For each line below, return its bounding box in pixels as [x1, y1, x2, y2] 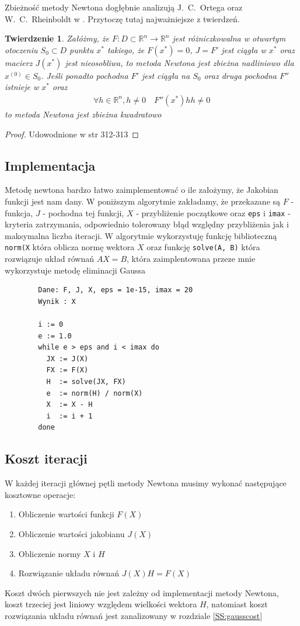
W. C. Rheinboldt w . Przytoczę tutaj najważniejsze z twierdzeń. [5, 12, 240, 25]
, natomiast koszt [206, 598, 268, 610]
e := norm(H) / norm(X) [46, 389, 143, 397]
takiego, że [107, 43, 145, 56]
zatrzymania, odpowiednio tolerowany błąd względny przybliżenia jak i [35, 218, 289, 230]
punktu [69, 43, 94, 56]
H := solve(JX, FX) [46, 378, 126, 386]
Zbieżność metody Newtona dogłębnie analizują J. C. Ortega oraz [5, 1, 243, 13]
